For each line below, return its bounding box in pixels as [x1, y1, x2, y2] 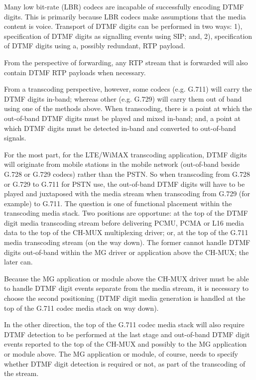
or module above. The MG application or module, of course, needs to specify [4, 349, 238, 359]
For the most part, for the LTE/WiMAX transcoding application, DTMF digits [4, 149, 247, 159]
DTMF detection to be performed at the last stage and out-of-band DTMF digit [4, 329, 250, 339]
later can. [4, 256, 33, 267]
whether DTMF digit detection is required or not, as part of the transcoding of [4, 358, 246, 369]
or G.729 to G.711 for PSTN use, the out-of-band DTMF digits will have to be [4, 178, 245, 189]
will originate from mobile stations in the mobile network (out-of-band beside [4, 159, 240, 169]
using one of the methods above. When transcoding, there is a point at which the [4, 103, 252, 114]
